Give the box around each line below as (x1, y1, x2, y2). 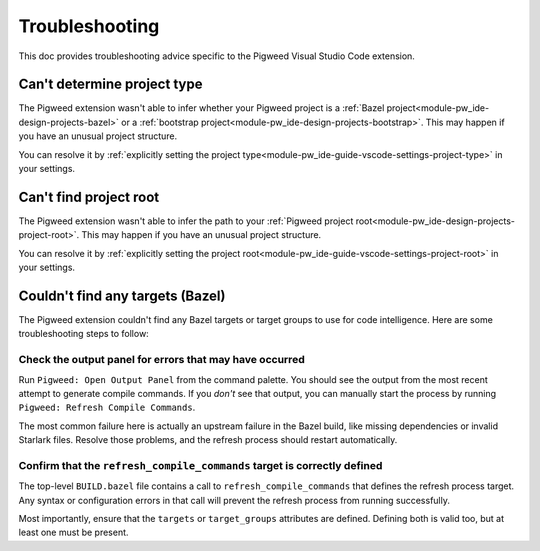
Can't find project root (18, 188, 160, 205)
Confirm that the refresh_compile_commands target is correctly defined (18, 458, 383, 472)
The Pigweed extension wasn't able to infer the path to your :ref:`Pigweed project (18, 215, 354, 227)
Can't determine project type (18, 76, 203, 93)
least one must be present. (18, 526, 129, 539)
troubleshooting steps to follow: (18, 328, 149, 340)
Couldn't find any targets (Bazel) (18, 287, 226, 304)
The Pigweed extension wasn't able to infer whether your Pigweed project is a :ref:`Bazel (18, 102, 385, 114)
